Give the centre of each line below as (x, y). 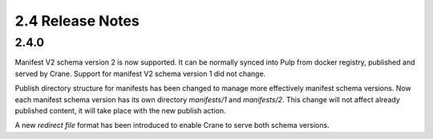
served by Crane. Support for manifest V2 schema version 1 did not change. (140, 73)
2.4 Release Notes (77, 21)
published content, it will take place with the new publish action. (120, 110)
